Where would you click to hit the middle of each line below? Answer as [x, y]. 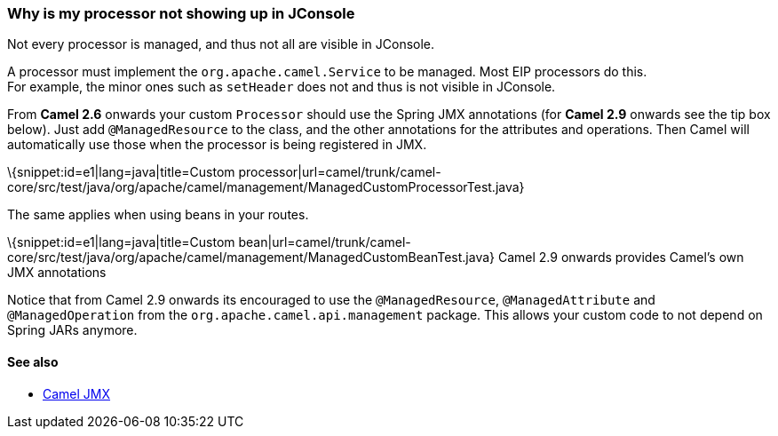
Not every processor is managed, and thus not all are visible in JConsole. [221, 44]
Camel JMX [77, 393]
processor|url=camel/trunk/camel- [340, 172]
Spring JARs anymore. [72, 330]
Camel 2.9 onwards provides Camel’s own [621, 258]
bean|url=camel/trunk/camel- [325, 242]
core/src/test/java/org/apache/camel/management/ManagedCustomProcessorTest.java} [266, 187]
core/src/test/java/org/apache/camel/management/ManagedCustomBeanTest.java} [251, 258]
